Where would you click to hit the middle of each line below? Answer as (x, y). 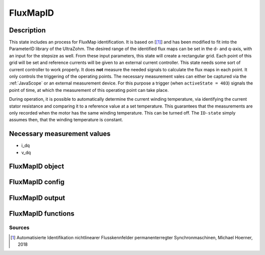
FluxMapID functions (42, 213)
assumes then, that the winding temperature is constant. (66, 120)
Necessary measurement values (60, 134)
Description (27, 30)
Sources (19, 227)
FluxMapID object (37, 166)
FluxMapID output (37, 198)
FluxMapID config (37, 182)
